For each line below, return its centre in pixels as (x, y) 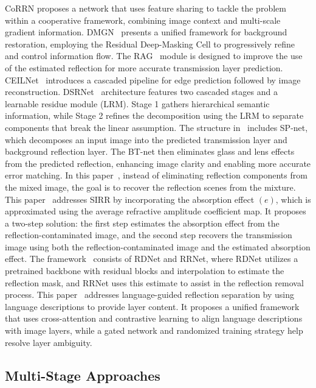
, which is (293, 199)
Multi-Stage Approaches (83, 375)
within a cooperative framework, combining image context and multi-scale (143, 20)
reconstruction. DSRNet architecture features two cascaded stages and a (141, 92)
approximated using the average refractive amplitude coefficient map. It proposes (156, 211)
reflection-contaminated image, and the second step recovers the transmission (149, 235)
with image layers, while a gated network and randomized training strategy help (154, 330)
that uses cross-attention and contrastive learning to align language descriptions (154, 318)
